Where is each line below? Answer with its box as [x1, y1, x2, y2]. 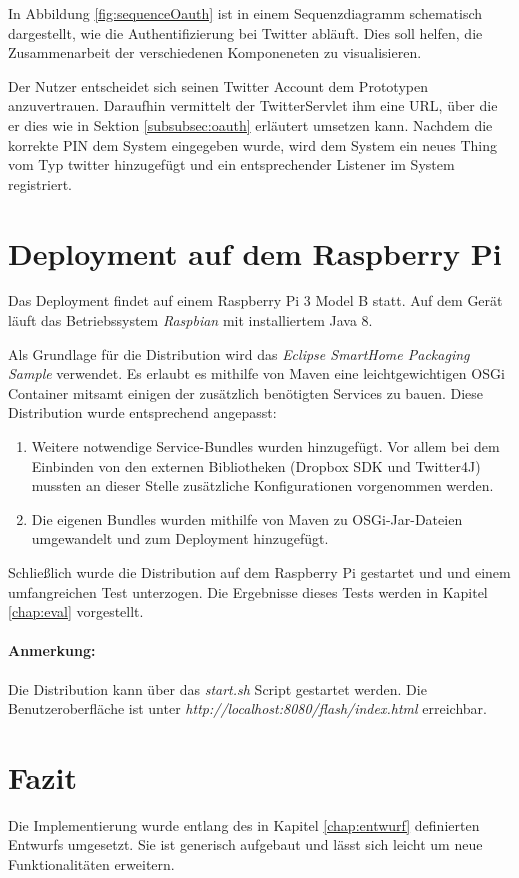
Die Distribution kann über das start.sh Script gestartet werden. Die [8, 678, 427, 699]
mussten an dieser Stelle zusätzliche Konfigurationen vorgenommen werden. [31, 475, 494, 496]
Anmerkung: [8, 640, 96, 661]
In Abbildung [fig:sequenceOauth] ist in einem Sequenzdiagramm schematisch [8, 3, 483, 23]
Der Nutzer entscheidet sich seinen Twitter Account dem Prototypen [8, 75, 428, 96]
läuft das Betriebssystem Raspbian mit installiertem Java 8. [8, 310, 373, 331]
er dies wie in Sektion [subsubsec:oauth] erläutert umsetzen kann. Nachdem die [8, 114, 493, 135]
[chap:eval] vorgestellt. [8, 601, 144, 622]
